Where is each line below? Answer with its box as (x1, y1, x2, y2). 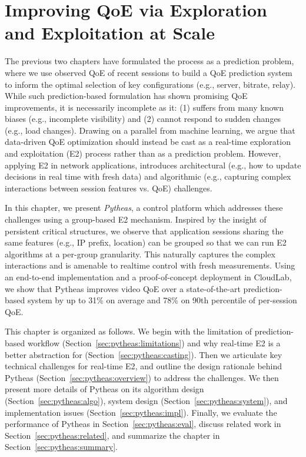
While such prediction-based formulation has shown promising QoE (5, 90, 248, 102)
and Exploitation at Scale (5, 21, 215, 45)
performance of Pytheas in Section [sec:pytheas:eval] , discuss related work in (5, 418, 281, 430)
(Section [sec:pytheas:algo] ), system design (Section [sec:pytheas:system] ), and (5, 394, 288, 406)
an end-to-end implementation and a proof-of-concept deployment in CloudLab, (5, 271, 292, 283)
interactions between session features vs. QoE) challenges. (5, 181, 212, 194)
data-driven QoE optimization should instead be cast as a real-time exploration (5, 135, 291, 148)
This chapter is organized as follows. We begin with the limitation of (5, 325, 252, 337)
